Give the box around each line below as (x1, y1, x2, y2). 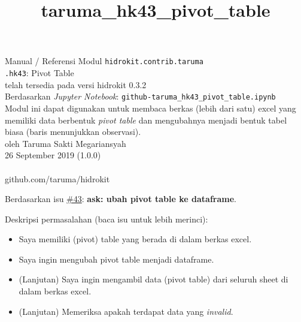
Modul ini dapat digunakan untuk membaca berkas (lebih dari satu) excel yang (5, 101, 296, 114)
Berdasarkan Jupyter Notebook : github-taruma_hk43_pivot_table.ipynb (5, 90, 276, 103)
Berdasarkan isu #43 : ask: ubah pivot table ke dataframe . (5, 192, 236, 205)
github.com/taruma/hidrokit (5, 172, 110, 185)
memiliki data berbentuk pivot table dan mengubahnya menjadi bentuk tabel (5, 113, 287, 126)
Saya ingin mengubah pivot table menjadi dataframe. (19, 252, 214, 265)
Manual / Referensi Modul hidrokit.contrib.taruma (5, 55, 203, 67)
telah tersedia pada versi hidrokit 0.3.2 (5, 78, 147, 91)
